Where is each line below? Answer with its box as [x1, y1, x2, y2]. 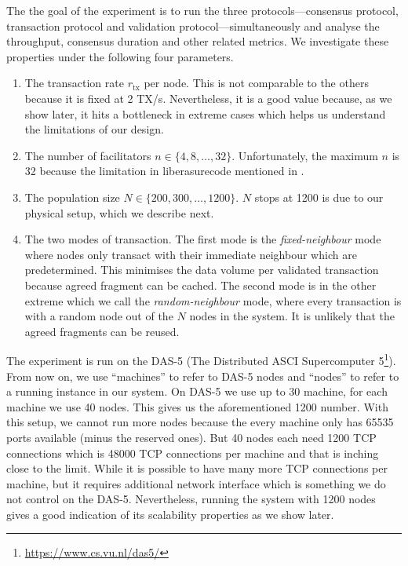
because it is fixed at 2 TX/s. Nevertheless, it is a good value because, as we [24, 89, 392, 106]
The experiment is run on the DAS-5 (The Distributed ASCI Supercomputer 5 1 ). [6, 350, 396, 368]
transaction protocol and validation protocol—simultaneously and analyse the [6, 17, 380, 34]
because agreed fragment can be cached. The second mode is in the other [24, 276, 377, 293]
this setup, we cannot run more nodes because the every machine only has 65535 [6, 414, 394, 430]
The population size [24, 188, 120, 205]
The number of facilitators [24, 147, 151, 163]
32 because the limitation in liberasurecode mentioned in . [24, 162, 304, 179]
